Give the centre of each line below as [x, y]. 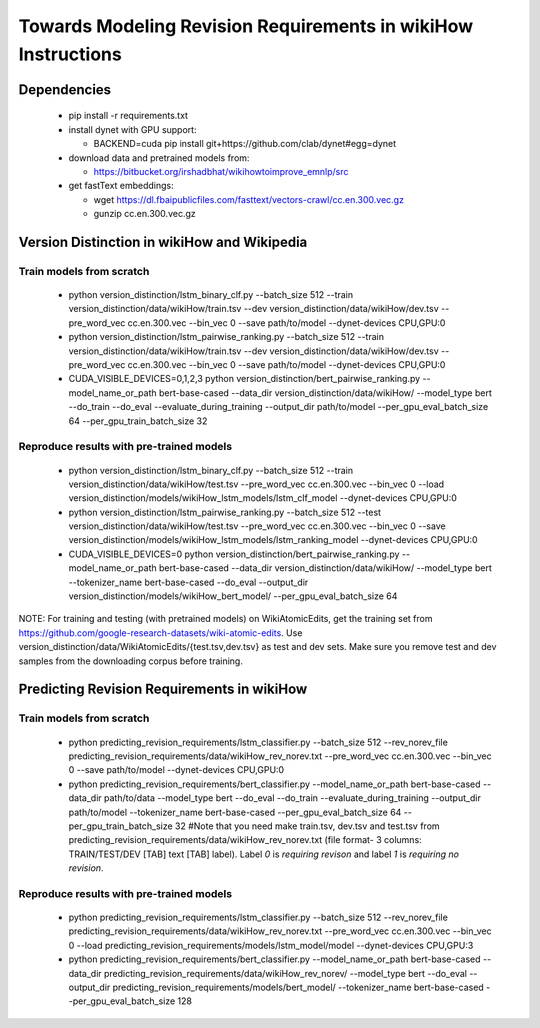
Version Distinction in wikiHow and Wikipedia [163, 241]
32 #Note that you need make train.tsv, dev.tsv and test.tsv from [307, 826]
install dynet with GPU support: [132, 129]
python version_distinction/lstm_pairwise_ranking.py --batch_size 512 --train [226, 337]
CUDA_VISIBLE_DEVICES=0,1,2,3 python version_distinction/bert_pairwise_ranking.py [244, 379]
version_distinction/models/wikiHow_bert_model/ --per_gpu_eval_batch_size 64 [233, 596]
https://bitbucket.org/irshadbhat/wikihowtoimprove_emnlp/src [221, 171]
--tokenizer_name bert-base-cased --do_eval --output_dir [188, 582]
